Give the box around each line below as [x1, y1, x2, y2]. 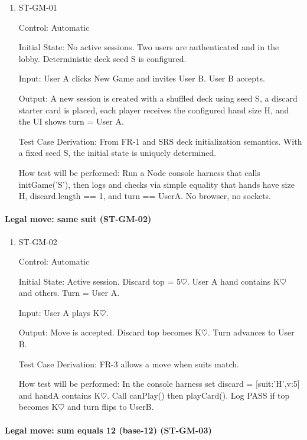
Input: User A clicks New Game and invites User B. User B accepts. [18, 72, 265, 84]
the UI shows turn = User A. [18, 115, 124, 128]
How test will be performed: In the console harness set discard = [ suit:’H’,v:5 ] [18, 377, 300, 390]
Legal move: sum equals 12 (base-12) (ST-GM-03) [5, 423, 212, 436]
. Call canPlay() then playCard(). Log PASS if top [107, 389, 290, 401]
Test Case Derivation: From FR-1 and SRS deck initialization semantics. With [18, 135, 302, 147]
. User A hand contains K [187, 275, 280, 287]
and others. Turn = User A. [18, 286, 120, 299]
